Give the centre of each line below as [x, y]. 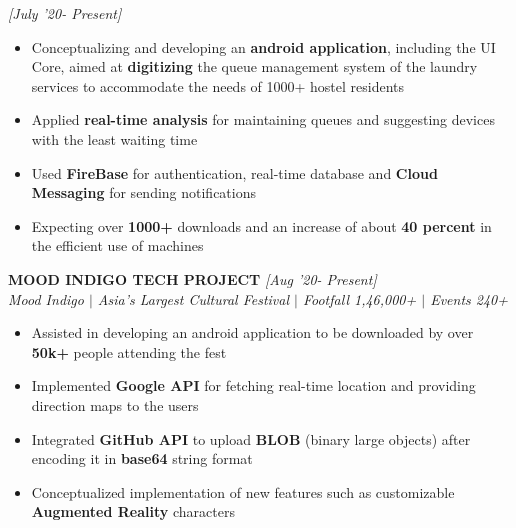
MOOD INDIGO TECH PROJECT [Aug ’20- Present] [192, 278]
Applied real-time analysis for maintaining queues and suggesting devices [263, 119]
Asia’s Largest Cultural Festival [193, 298]
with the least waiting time [114, 138]
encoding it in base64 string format [142, 458]
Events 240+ [469, 298]
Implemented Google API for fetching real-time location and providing [253, 385]
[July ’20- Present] [65, 13]
